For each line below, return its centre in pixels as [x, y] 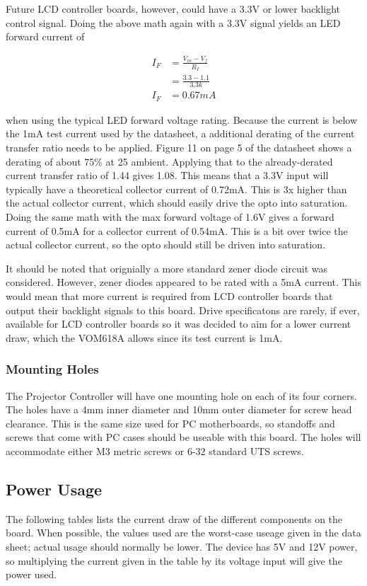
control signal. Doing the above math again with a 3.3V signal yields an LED [173, 22]
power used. [31, 574]
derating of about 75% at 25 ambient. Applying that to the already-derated [169, 161]
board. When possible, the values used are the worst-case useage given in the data [183, 533]
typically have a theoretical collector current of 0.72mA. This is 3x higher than [176, 189]
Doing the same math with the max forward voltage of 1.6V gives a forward [170, 217]
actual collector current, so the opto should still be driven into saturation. [166, 245]
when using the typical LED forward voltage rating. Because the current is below [182, 119]
